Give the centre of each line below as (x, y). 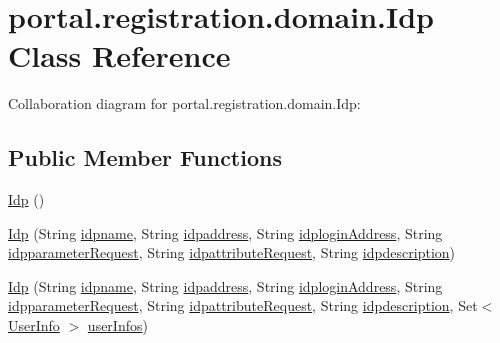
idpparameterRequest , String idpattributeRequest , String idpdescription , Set (243, 305)
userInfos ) (117, 325)
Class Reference (119, 55)
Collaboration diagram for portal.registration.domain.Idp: (184, 103)
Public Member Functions (145, 157)
